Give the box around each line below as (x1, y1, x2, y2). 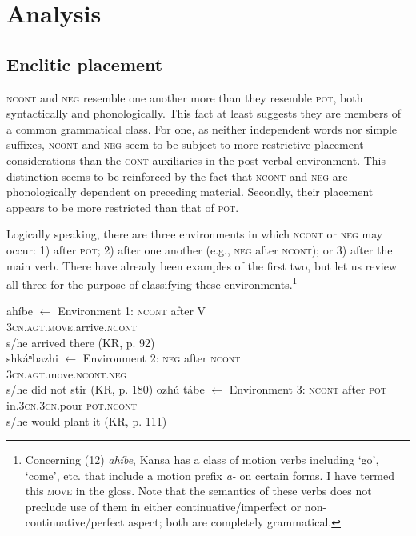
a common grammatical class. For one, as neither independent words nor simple (6, 120, 398, 137)
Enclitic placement (6, 51, 163, 76)
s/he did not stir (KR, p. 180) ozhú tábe (6, 381, 205, 398)
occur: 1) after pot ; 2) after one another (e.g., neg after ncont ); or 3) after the (6, 241, 393, 258)
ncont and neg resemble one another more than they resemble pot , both (6, 89, 363, 106)
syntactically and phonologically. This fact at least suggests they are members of (6, 105, 401, 122)
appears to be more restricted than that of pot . (6, 198, 239, 215)
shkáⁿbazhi (6, 350, 58, 366)
